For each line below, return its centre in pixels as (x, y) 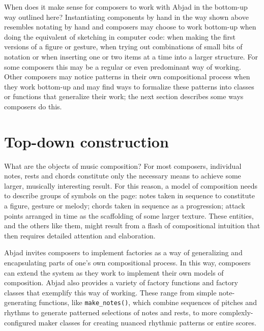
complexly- (236, 312)
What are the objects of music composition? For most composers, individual (123, 165)
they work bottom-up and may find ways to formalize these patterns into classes (129, 86)
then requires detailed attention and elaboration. (80, 235)
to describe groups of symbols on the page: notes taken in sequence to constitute (129, 195)
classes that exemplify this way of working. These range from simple (110, 292)
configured (20, 322)
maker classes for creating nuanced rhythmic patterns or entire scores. (147, 322)
